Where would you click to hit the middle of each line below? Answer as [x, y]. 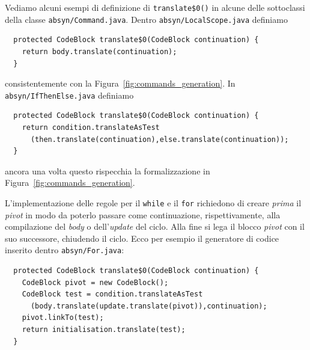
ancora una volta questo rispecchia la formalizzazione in [108, 170]
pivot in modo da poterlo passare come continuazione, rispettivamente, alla [143, 214]
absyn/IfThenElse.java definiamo [69, 95]
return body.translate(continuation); [99, 51]
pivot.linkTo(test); [63, 318]
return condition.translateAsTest [91, 127]
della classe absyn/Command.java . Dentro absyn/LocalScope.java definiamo [146, 19]
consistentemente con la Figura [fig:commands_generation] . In [120, 83]
